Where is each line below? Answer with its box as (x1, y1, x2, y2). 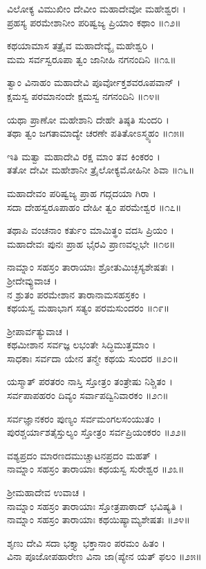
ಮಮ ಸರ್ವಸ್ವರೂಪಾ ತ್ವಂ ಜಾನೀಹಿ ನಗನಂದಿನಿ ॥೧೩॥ (7, 51, 176, 66)
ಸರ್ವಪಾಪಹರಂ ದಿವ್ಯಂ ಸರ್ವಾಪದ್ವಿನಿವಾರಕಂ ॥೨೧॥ (7, 388, 169, 402)
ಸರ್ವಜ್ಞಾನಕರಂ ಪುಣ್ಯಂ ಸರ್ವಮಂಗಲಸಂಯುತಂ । (7, 411, 161, 425)
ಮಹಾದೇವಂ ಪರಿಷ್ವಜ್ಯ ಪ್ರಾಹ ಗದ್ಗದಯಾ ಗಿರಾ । (7, 185, 156, 200)
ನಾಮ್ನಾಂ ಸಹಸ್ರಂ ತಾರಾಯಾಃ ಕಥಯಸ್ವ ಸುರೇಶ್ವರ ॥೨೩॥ (7, 461, 185, 476)
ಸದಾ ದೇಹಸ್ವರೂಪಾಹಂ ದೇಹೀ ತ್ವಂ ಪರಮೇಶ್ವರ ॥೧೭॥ (7, 199, 182, 214)
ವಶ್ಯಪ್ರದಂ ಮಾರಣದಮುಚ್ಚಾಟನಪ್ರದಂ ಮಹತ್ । (7, 448, 158, 462)
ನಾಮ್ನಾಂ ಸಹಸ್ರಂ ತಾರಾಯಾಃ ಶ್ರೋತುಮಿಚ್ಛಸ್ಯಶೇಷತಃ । (7, 260, 175, 274)
